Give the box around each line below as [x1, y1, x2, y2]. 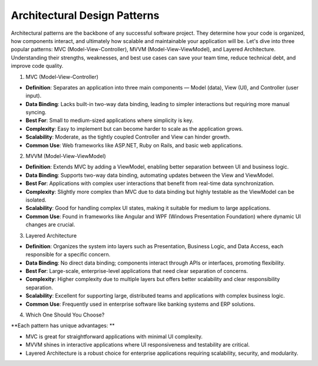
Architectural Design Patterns [11, 9, 160, 22]
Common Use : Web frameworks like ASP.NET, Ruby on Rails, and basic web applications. [25, 141, 243, 149]
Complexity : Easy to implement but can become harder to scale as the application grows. [25, 125, 244, 132]
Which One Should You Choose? [25, 311, 105, 318]
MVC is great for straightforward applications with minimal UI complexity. [25, 333, 203, 340]
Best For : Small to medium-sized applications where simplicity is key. [25, 117, 194, 124]
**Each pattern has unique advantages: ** [11, 322, 115, 329]
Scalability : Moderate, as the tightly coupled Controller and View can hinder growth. [25, 133, 231, 141]
